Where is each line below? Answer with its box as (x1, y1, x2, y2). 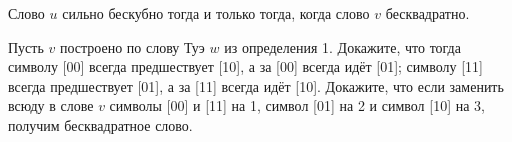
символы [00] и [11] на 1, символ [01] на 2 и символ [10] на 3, (109, 95, 485, 116)
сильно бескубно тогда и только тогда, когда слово (62, 3, 370, 23)
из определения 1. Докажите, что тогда (224, 36, 461, 57)
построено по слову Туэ (59, 36, 205, 57)
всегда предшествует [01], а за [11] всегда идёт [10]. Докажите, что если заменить (8, 75, 504, 96)
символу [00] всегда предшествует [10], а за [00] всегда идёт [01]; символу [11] (8, 56, 483, 77)
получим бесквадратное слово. (8, 114, 193, 135)
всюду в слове (8, 95, 94, 116)
